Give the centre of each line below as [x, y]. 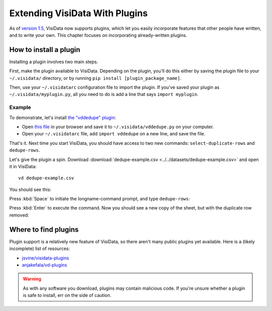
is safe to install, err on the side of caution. [67, 295]
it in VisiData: [23, 166]
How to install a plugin [45, 50]
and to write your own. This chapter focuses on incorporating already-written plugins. [98, 35]
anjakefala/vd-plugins [45, 265]
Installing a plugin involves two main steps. [54, 62]
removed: [19, 215]
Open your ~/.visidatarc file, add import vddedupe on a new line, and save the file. [114, 134]
